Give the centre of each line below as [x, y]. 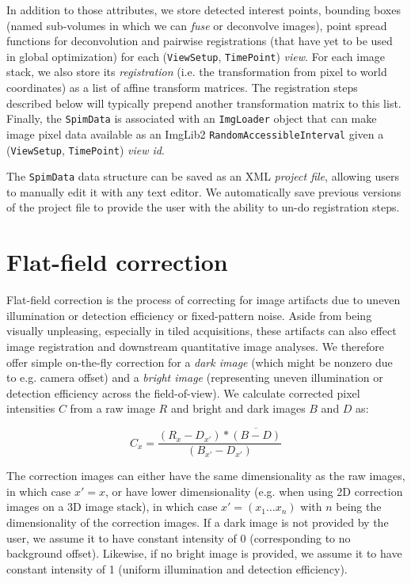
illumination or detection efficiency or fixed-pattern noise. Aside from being [189, 315]
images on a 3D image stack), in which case [112, 507]
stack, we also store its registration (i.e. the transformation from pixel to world [197, 72]
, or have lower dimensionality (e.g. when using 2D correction [254, 491]
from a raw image [112, 408]
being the [359, 507]
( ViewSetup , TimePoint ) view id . [86, 149]
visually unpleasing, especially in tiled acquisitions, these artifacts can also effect [202, 331]
